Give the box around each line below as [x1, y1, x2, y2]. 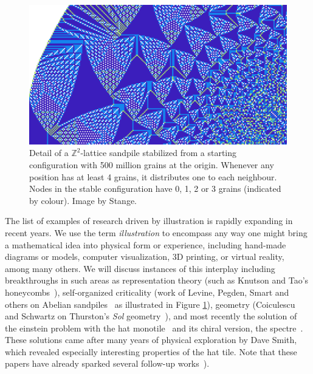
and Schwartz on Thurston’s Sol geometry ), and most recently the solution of [5, 310, 297, 322]
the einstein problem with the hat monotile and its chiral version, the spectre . [5, 321, 303, 334]
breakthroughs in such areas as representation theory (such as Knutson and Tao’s [5, 274, 309, 287]
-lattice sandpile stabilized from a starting [80, 146, 237, 159]
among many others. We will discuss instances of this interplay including [5, 262, 275, 274]
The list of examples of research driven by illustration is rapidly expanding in [5, 214, 293, 227]
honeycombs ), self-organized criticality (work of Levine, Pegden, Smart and [5, 285, 289, 298]
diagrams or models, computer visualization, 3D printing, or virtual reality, [5, 250, 284, 263]
